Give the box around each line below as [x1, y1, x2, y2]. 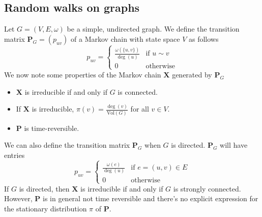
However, [4, 193, 33, 204]
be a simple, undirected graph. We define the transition [67, 23, 240, 34]
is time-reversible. [24, 122, 79, 133]
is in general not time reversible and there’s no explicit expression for [42, 193, 258, 204]
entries [4, 149, 25, 160]
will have [220, 140, 248, 150]
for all [130, 103, 149, 114]
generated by [172, 69, 212, 79]
